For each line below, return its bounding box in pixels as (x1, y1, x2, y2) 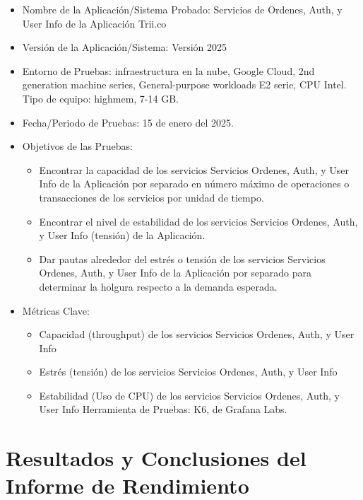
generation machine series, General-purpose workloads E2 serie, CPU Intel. (22, 77, 347, 92)
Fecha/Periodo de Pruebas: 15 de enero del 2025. (22, 115, 234, 129)
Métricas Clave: (22, 303, 90, 318)
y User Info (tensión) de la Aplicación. (39, 228, 206, 243)
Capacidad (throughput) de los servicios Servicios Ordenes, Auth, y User (39, 327, 355, 342)
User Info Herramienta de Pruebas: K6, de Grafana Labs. (39, 402, 287, 417)
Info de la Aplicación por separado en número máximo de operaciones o (39, 176, 350, 191)
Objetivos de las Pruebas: (22, 139, 133, 153)
